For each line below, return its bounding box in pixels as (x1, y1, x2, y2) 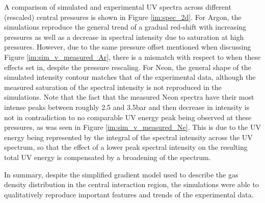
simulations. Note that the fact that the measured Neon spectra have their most (4, 92, 254, 102)
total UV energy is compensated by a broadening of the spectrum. (4, 151, 211, 162)
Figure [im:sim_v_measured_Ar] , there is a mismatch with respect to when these (4, 51, 261, 62)
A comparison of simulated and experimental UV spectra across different (4, 2, 231, 12)
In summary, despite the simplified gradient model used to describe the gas (4, 169, 238, 179)
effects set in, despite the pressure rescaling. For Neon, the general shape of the (4, 61, 251, 72)
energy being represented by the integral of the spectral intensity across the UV (4, 131, 253, 142)
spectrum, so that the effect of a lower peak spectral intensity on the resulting (4, 142, 248, 152)
